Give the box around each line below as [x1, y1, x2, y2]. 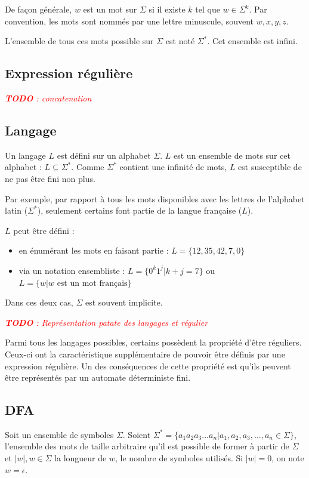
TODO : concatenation [5, 91, 92, 104]
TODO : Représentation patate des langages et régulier [5, 316, 208, 328]
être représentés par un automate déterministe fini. [5, 371, 191, 384]
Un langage [5, 149, 46, 161]
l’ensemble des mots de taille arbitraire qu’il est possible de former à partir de [5, 440, 289, 452]
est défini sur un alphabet [57, 149, 151, 161]
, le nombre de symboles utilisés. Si [115, 452, 243, 464]
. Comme [71, 161, 104, 173]
